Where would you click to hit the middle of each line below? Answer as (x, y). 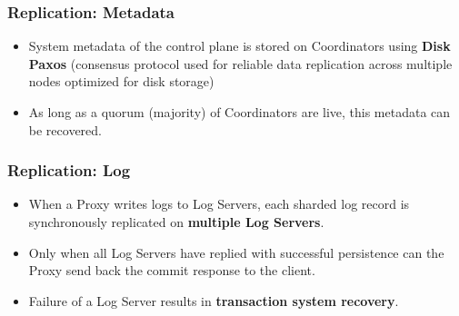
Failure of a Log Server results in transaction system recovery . (214, 300)
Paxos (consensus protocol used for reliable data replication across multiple (240, 63)
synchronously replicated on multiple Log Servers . (176, 222)
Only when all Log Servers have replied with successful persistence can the (236, 252)
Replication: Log (69, 170)
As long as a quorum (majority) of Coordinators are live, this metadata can (239, 112)
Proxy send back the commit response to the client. (172, 270)
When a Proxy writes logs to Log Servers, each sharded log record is (219, 204)
